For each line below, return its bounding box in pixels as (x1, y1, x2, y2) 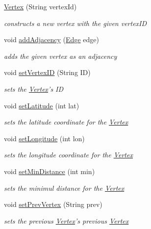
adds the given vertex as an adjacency (4, 51, 117, 61)
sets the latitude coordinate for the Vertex (4, 117, 128, 127)
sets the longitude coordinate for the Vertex (4, 150, 133, 160)
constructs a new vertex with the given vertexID (4, 18, 147, 28)
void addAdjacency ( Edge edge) (4, 34, 99, 45)
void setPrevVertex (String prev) (4, 199, 102, 209)
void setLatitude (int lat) (4, 100, 79, 110)
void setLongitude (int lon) (4, 133, 85, 143)
